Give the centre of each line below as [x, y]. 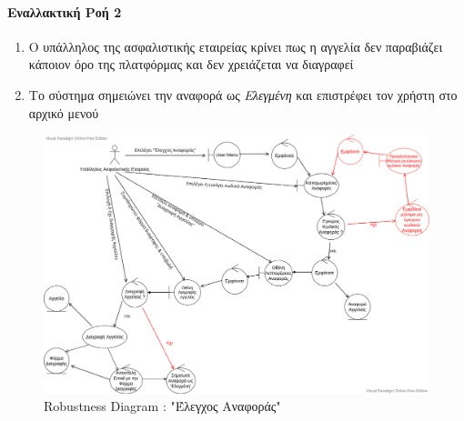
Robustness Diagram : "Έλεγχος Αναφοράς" [162, 406]
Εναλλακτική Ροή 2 [65, 11]
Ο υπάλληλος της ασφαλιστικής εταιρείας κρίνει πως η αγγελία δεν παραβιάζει [236, 46]
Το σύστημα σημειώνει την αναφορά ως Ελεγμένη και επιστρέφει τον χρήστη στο [243, 94]
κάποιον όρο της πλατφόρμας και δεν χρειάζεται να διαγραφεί [191, 64]
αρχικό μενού [64, 112]
